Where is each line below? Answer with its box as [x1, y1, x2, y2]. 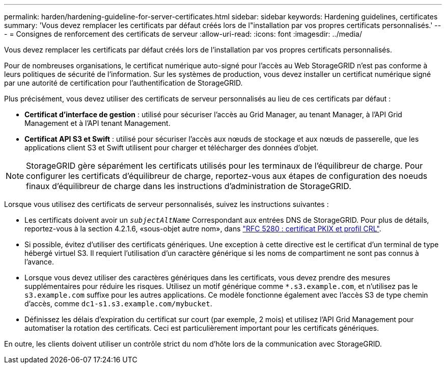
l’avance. [24, 257, 54, 266]
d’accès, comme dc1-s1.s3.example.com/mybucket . [24, 299, 212, 308]
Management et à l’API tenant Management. [24, 119, 171, 127]
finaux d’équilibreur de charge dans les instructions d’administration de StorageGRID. [26, 181, 351, 191]
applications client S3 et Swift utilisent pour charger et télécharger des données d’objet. [24, 143, 319, 152]
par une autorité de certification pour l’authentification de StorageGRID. [4, 78, 243, 87]
